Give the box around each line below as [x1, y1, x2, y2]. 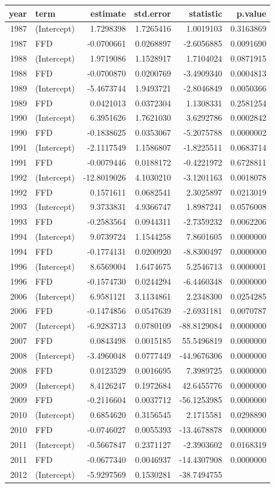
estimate [90, 7, 126, 19]
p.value [236, 7, 267, 19]
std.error [134, 7, 171, 19]
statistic [189, 7, 222, 19]
